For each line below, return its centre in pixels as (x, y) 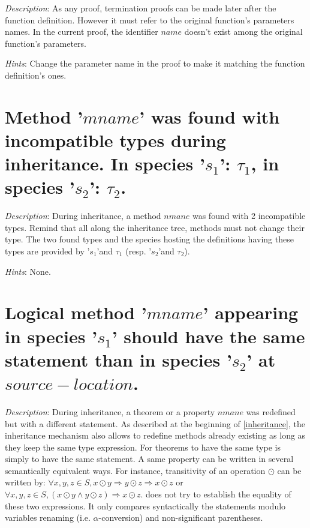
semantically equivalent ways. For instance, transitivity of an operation (135, 470)
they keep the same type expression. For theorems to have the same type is (143, 447)
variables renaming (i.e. (48, 517)
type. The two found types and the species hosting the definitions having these (149, 239)
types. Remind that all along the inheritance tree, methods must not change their (155, 227)
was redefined (271, 411)
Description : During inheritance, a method (83, 216)
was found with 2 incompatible (249, 216)
